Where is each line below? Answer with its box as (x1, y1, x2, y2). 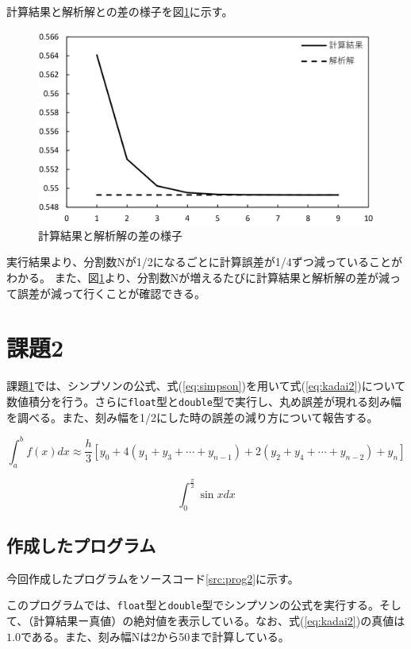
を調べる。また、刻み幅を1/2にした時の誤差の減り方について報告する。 (6, 408, 378, 425)
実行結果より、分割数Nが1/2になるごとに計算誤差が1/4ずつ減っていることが (6, 253, 402, 270)
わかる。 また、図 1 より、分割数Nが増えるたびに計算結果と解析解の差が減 (6, 269, 390, 286)
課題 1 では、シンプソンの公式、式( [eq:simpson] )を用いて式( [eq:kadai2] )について (6, 377, 406, 394)
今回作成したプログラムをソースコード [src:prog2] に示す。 (6, 570, 299, 586)
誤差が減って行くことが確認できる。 (17, 284, 206, 301)
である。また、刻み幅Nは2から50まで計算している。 (20, 628, 290, 644)
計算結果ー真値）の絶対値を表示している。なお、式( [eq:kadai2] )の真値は (33, 612, 405, 629)
